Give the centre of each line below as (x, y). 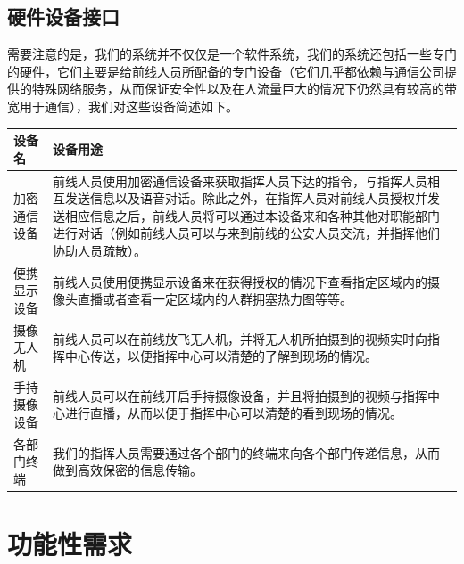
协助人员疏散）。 (99, 250)
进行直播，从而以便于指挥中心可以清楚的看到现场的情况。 (233, 413)
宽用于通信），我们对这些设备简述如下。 (123, 106)
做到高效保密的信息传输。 (127, 470)
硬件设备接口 (63, 16)
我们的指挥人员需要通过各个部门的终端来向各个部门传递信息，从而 (246, 452)
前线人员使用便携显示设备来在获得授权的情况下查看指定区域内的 (240, 281)
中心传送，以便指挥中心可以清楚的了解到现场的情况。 (221, 356)
